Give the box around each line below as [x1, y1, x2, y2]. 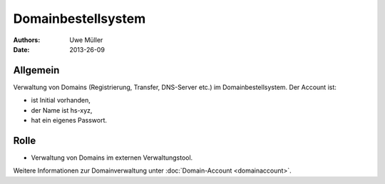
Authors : [13, 36, 41, 44]
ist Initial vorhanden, [31, 96, 91, 105]
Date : [13, 45, 30, 53]
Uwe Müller [69, 36, 103, 44]
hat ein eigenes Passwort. [31, 116, 107, 125]
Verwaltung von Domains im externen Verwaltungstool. [31, 153, 193, 162]
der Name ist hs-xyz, [31, 106, 93, 114]
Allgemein [13, 64, 60, 76]
